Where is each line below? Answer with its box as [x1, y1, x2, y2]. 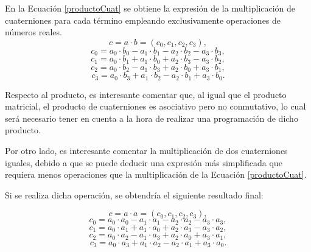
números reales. [5, 26, 62, 38]
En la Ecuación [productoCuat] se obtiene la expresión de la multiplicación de [5, 2, 296, 14]
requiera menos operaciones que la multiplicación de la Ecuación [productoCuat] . [5, 168, 307, 181]
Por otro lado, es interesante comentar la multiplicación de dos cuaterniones [5, 144, 288, 156]
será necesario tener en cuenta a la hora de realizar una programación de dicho [5, 111, 298, 124]
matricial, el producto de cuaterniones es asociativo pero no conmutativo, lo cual [5, 100, 306, 113]
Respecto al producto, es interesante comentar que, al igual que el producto [5, 88, 287, 100]
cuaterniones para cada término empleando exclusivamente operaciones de [5, 13, 281, 26]
